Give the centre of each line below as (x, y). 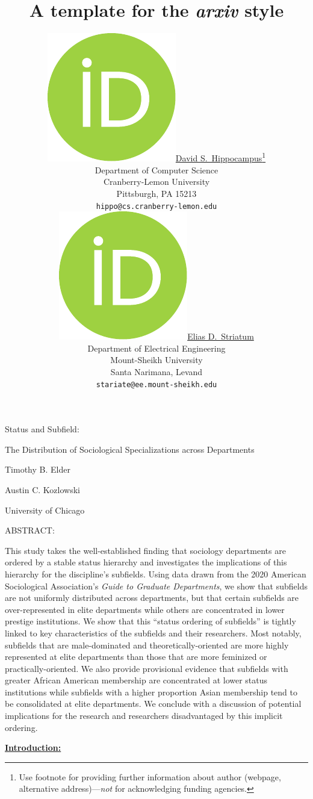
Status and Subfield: (42, 429)
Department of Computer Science (156, 169)
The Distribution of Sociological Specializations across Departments (130, 449)
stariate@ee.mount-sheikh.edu (156, 384)
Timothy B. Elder (38, 469)
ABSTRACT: (30, 530)
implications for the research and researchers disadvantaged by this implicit (144, 716)
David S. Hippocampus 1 (221, 157)
